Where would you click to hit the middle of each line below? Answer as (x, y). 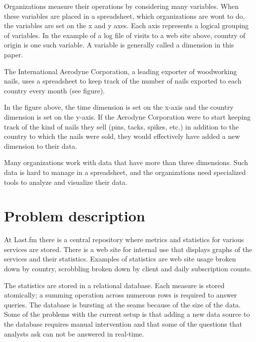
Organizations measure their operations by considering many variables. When (121, 6)
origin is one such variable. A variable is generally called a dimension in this (119, 45)
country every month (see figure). (54, 90)
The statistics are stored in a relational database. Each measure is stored (114, 285)
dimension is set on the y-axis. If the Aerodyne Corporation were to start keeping (128, 116)
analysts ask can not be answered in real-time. (74, 333)
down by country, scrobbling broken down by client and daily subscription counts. (128, 268)
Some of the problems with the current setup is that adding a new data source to (127, 314)
